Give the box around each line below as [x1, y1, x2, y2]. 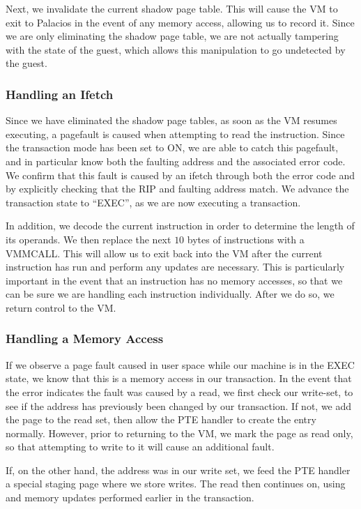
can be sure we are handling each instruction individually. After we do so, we [6, 287, 335, 301]
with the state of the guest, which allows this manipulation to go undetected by [6, 42, 346, 56]
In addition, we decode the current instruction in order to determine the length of [6, 218, 355, 233]
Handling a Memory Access [6, 330, 164, 347]
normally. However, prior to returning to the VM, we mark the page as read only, [6, 425, 353, 440]
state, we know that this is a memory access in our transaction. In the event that [6, 371, 352, 386]
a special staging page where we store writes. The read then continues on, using [6, 476, 346, 491]
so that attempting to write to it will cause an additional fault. [6, 439, 275, 454]
